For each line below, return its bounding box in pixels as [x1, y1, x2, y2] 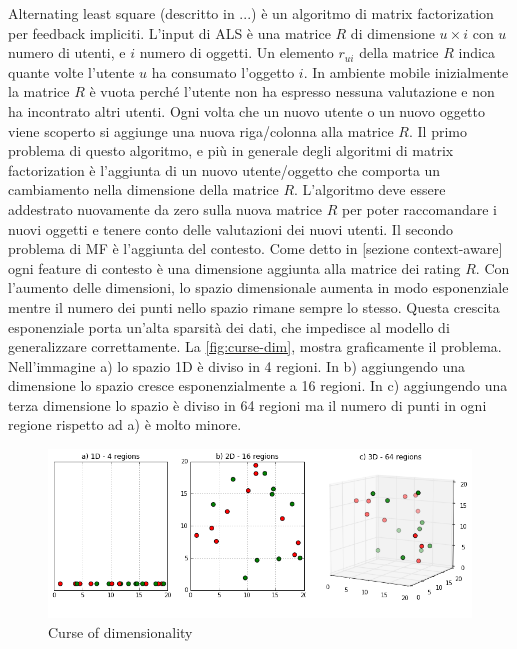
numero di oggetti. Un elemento [139, 42, 334, 63]
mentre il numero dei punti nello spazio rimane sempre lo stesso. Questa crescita [8, 296, 500, 317]
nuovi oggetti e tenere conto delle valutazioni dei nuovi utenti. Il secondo [8, 218, 453, 239]
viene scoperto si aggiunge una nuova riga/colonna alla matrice [8, 120, 394, 141]
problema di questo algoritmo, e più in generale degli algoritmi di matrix [8, 140, 454, 161]
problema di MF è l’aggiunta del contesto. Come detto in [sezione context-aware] [8, 238, 503, 259]
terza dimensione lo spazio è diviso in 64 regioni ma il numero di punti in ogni [8, 394, 487, 415]
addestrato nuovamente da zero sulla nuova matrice [8, 198, 323, 219]
